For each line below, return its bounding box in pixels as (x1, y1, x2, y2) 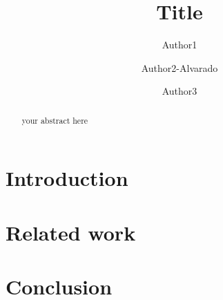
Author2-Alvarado (141, 60, 218, 75)
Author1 (162, 37, 197, 52)
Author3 (162, 84, 197, 98)
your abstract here (21, 114, 88, 126)
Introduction (6, 164, 128, 192)
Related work (6, 218, 136, 246)
